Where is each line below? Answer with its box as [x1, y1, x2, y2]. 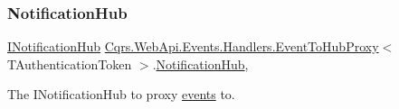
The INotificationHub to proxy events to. [7, 85, 235, 104]
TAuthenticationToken [7, 54, 132, 73]
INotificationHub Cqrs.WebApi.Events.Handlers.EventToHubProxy [7, 37, 379, 56]
